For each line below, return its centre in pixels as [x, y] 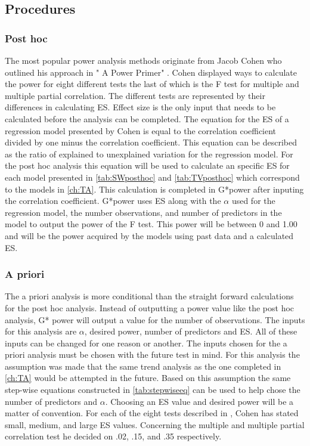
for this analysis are [41, 331]
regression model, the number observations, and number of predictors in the [143, 212]
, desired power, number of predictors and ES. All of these [191, 331]
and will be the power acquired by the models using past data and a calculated [149, 235]
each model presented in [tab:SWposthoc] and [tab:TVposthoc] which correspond [152, 177]
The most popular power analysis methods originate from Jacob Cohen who [143, 60]
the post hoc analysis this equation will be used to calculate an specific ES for [147, 165]
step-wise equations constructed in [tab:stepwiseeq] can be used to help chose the [153, 390]
